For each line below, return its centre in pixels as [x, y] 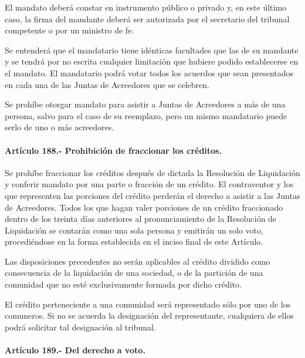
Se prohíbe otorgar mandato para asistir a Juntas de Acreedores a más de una [145, 104]
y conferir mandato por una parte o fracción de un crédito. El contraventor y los [149, 184]
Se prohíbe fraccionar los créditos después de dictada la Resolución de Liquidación [152, 172]
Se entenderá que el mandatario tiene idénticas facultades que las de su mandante [152, 50]
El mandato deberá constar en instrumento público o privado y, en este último [146, 7]
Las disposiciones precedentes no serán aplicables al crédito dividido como [138, 261]
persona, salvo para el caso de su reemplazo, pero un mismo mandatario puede [146, 115]
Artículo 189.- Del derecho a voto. [75, 350]
